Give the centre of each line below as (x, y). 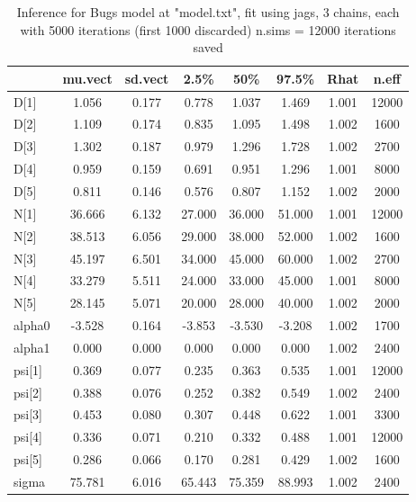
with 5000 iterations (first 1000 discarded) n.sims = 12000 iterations (208, 29)
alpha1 (32, 347)
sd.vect (147, 78)
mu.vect (87, 78)
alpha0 (32, 325)
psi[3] (28, 414)
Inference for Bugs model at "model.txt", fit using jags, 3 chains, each (208, 12)
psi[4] (28, 437)
